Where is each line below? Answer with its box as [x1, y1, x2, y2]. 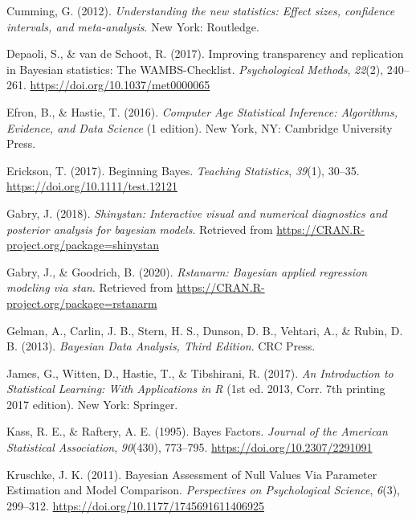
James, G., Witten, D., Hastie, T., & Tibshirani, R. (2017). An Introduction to [6, 364, 394, 381]
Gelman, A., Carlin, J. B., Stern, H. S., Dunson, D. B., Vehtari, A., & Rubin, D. [6, 321, 403, 338]
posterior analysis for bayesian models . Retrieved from [6, 220, 273, 237]
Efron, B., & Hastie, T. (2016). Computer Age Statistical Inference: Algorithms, [6, 103, 398, 120]
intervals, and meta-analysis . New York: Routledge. [6, 18, 259, 35]
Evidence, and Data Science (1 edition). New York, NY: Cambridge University [6, 119, 393, 136]
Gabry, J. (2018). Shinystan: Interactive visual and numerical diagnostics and [6, 204, 387, 221]
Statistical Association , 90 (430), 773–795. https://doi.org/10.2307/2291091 [6, 439, 373, 456]
